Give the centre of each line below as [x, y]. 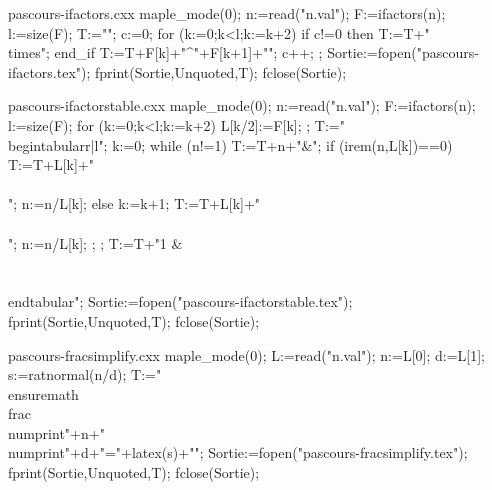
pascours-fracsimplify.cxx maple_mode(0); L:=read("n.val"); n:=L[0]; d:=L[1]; [246, 354]
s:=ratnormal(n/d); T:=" [85, 374]
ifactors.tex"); [49, 71]
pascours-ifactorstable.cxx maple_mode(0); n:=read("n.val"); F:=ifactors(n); [242, 105]
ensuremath [43, 393]
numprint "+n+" [56, 432]
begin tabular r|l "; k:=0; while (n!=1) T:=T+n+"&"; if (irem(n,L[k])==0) [230, 144]
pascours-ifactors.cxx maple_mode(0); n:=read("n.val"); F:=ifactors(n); [227, 13]
